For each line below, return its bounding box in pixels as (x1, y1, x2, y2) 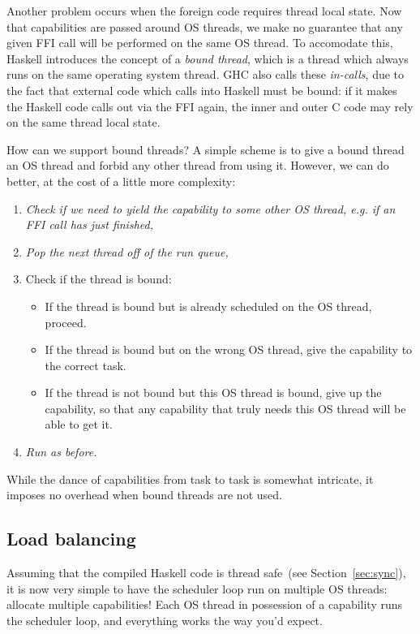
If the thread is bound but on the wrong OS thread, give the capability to (45, 341, 413, 358)
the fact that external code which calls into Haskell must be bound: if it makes (6, 81, 397, 98)
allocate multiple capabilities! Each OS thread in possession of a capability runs (6, 596, 403, 613)
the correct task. (45, 356, 126, 373)
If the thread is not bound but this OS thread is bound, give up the (45, 384, 382, 401)
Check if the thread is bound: (25, 270, 172, 287)
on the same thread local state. (6, 114, 161, 131)
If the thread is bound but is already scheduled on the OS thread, (45, 297, 372, 314)
